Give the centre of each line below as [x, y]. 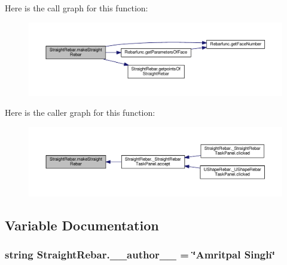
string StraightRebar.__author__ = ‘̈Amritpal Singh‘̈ [140, 255]
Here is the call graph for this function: [77, 8]
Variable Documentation [82, 225]
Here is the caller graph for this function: [80, 113]
